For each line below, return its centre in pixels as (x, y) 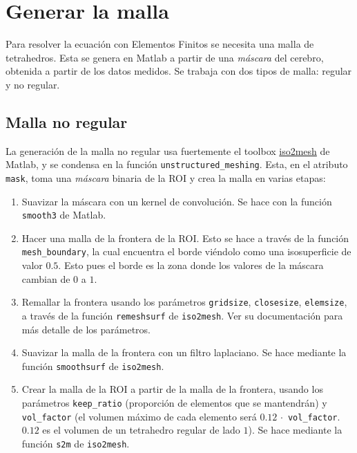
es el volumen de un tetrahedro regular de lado (141, 430)
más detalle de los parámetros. (86, 329)
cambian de (46, 278)
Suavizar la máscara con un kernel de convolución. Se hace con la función (177, 201)
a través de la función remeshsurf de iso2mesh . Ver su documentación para (182, 315)
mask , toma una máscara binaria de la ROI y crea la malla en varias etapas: (166, 177)
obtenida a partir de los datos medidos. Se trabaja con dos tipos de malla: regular (179, 71)
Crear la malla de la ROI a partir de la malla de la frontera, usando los (172, 389)
